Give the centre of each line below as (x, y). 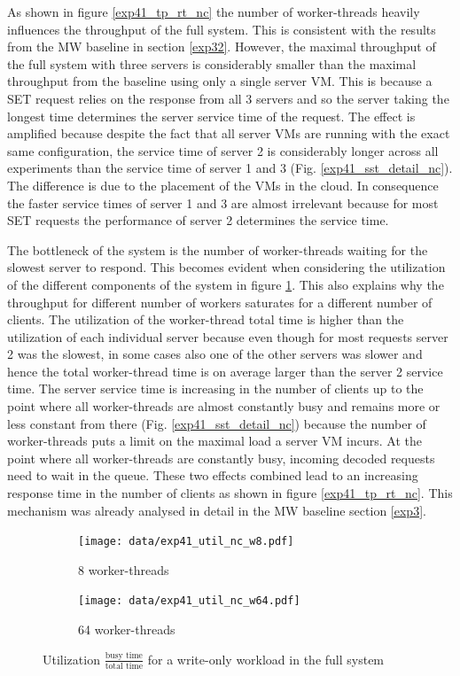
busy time (124, 656)
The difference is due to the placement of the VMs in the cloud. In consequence (223, 185)
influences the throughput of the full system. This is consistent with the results (222, 29)
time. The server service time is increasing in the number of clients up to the (215, 389)
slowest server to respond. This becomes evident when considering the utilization (226, 267)
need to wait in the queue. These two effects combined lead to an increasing (213, 475)
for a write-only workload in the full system (266, 659)
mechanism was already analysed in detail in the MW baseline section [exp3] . (217, 510)
